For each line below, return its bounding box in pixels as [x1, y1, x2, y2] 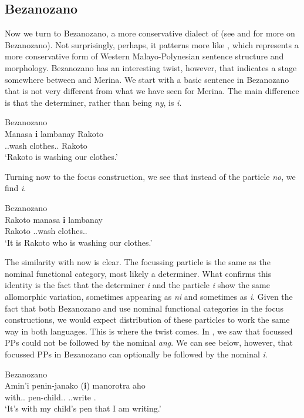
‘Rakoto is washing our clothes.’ [5, 151, 118, 163]
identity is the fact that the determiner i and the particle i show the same [5, 279, 270, 291]
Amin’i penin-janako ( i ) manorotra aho [5, 379, 146, 392]
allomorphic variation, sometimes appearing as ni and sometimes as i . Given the [5, 290, 293, 303]
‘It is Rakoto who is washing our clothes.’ [5, 236, 153, 248]
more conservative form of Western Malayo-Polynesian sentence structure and [5, 50, 284, 62]
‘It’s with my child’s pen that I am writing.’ [5, 402, 161, 414]
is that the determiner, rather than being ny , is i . [5, 96, 182, 108]
